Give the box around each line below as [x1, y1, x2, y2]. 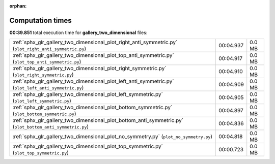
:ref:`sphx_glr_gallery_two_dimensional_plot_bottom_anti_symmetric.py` [12, 117, 183, 124]
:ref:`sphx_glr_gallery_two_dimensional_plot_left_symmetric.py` [12, 91, 163, 98]
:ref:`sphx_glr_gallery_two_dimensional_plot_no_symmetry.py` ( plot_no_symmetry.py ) [12, 133, 213, 140]
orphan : [9, 3, 27, 9]
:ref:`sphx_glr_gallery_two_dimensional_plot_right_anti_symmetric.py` [12, 39, 178, 46]
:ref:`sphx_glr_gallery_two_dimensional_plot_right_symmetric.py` [12, 65, 167, 72]
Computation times [9, 16, 72, 25]
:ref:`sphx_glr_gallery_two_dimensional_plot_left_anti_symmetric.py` [12, 78, 174, 85]
